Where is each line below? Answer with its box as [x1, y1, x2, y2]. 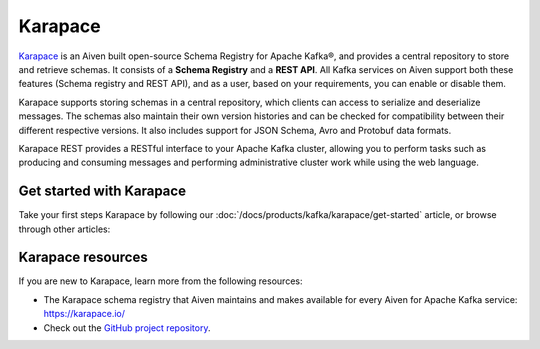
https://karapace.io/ [43, 308, 125, 320]
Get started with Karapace [18, 183, 187, 200]
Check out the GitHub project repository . [43, 321, 211, 334]
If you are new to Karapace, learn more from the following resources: [18, 275, 303, 287]
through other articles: [18, 223, 111, 235]
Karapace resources [18, 249, 149, 266]
